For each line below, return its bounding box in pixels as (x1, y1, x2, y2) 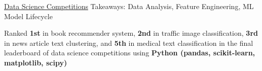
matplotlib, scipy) (4, 57, 67, 67)
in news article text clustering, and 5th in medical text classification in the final (4, 37, 253, 48)
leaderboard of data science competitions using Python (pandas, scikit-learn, (4, 47, 255, 58)
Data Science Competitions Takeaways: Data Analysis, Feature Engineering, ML (4, 1, 254, 11)
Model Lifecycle (4, 11, 53, 21)
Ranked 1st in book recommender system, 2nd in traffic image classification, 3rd (4, 28, 258, 38)
